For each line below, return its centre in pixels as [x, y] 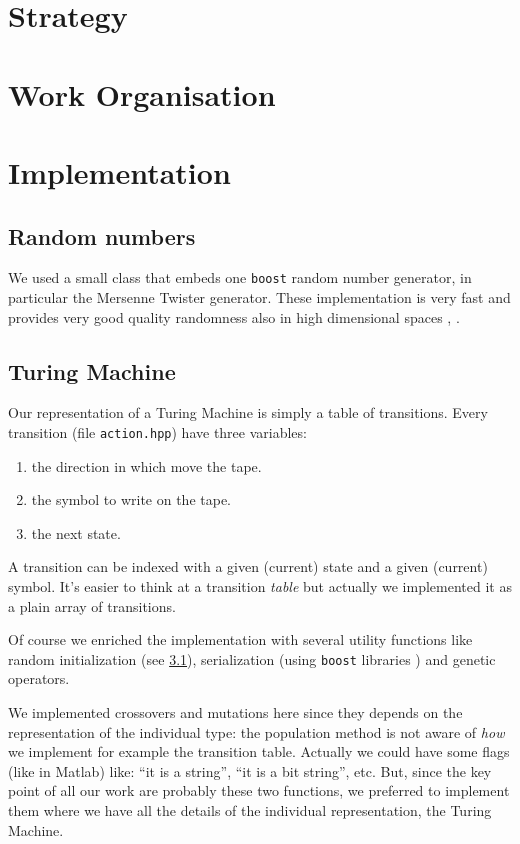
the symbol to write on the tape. [131, 499]
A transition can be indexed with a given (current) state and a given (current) [248, 566]
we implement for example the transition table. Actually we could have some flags [259, 751]
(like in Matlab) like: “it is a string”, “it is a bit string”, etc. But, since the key [250, 770]
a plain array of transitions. [92, 605]
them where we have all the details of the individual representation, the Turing [250, 810]
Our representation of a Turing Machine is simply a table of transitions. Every [248, 412]
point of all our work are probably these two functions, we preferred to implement [259, 790]
